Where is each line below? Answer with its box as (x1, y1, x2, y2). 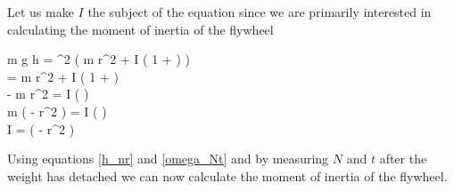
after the (379, 149, 427, 168)
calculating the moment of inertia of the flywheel (7, 20, 274, 38)
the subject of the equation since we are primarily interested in (87, 3, 432, 20)
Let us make (7, 3, 74, 20)
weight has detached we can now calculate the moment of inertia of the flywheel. (7, 166, 448, 185)
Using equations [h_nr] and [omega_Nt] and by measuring (7, 149, 329, 168)
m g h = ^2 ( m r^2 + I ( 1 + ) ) (7, 50, 190, 68)
